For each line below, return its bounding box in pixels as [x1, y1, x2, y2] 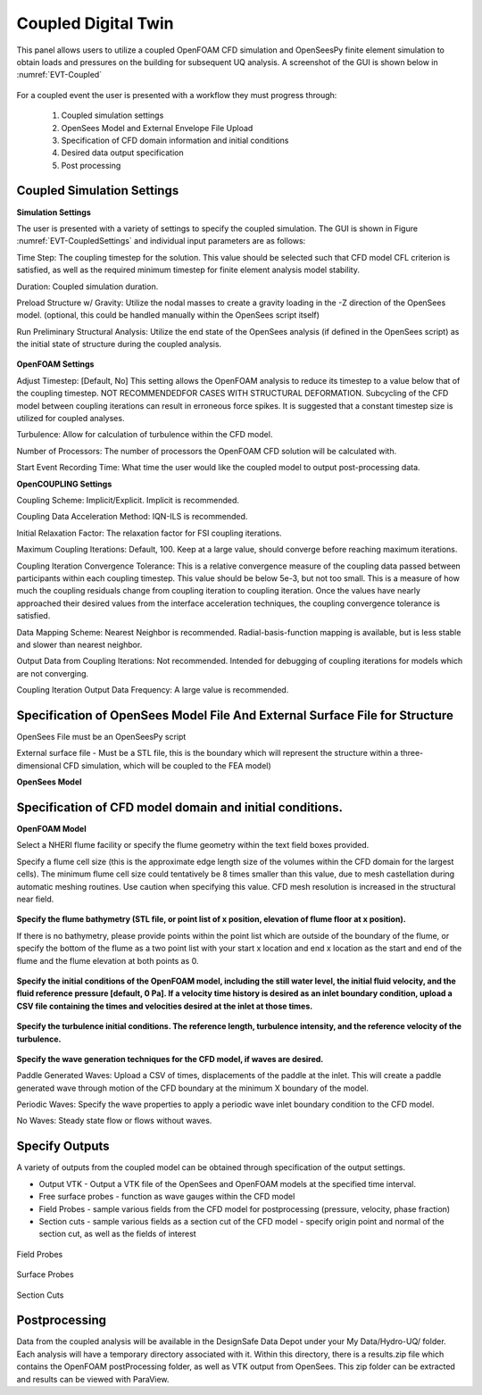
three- [400, 748, 424, 759]
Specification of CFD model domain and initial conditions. [16, 800, 344, 815]
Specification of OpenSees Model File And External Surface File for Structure [16, 708, 454, 723]
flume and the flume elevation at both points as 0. [16, 955, 199, 966]
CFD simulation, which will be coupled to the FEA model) [62, 760, 271, 771]
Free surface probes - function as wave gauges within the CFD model [38, 1192, 295, 1202]
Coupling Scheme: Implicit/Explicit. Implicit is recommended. [16, 495, 240, 505]
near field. [16, 893, 54, 905]
